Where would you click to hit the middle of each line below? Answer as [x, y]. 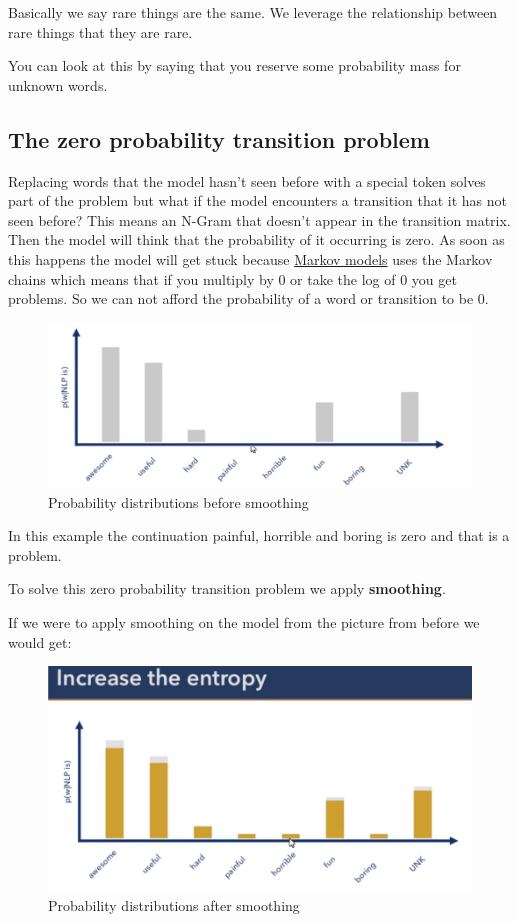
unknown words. [58, 84]
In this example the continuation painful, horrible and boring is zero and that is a [259, 535]
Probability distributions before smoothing [178, 501]
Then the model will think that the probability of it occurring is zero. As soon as [256, 239]
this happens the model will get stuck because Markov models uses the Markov [250, 258]
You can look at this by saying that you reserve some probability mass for [234, 65]
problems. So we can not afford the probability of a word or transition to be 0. [248, 298]
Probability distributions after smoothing [174, 904]
